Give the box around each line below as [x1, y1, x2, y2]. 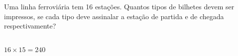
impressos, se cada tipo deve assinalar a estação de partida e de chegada [4, 11, 224, 21]
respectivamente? [4, 21, 56, 31]
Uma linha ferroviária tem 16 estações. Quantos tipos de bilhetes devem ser [4, 1, 235, 11]
